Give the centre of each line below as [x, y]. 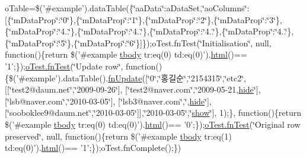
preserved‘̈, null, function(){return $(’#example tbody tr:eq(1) [118, 136]
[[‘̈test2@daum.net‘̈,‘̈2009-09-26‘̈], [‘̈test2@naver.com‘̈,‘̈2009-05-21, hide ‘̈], [133, 89]
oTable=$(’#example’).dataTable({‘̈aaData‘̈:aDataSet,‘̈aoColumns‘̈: [127, 8]
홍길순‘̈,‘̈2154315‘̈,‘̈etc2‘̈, [204, 78]
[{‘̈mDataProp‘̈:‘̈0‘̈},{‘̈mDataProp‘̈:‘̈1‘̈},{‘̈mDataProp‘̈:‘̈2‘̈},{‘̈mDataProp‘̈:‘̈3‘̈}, [144, 19]
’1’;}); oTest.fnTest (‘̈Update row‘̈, [64, 66]
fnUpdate [125, 78]
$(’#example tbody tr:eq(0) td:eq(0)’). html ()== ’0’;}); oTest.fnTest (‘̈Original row [153, 124]
